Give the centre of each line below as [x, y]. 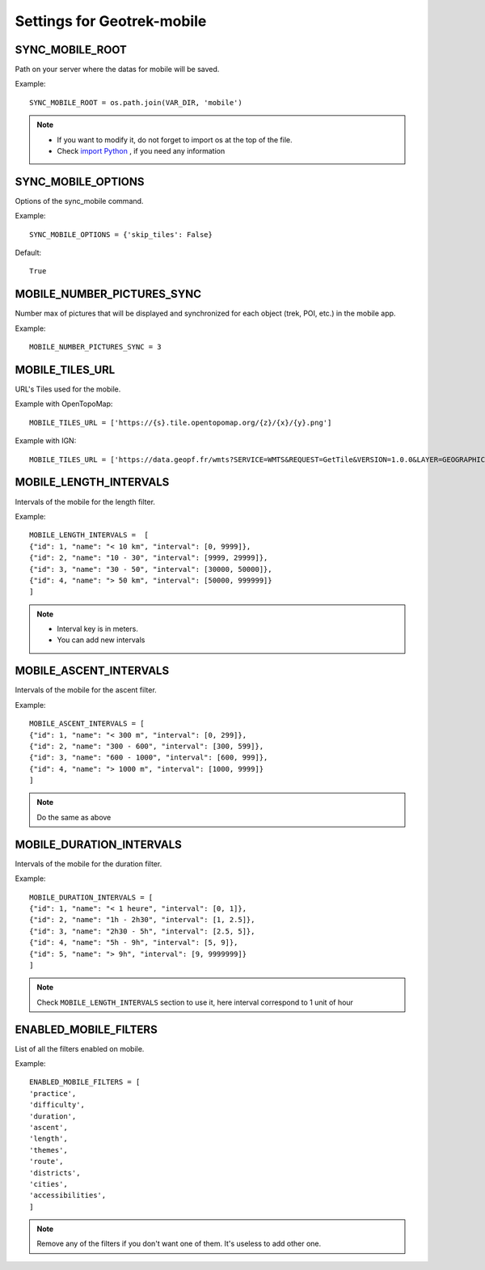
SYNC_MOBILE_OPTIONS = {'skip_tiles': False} [121, 234]
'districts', [55, 1173]
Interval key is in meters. [98, 629]
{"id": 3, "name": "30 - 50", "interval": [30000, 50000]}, [151, 569]
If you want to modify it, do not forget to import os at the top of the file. [175, 140]
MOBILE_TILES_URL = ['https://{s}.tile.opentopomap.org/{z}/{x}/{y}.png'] [181, 422]
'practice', [53, 1093]
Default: [28, 253]
